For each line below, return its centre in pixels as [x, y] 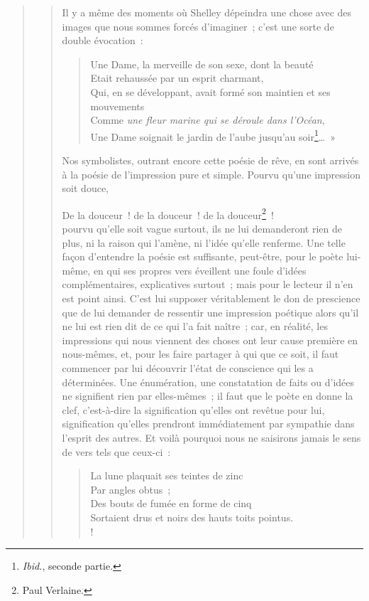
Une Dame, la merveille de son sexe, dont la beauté [202, 64]
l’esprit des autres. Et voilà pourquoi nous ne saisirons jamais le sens [211, 437]
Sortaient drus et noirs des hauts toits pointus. [192, 517]
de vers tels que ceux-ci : [116, 451]
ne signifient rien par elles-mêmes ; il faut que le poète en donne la [208, 396]
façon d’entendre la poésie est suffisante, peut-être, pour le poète [203, 256]
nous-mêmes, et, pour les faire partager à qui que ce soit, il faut [200, 354]
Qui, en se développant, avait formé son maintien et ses [210, 91]
